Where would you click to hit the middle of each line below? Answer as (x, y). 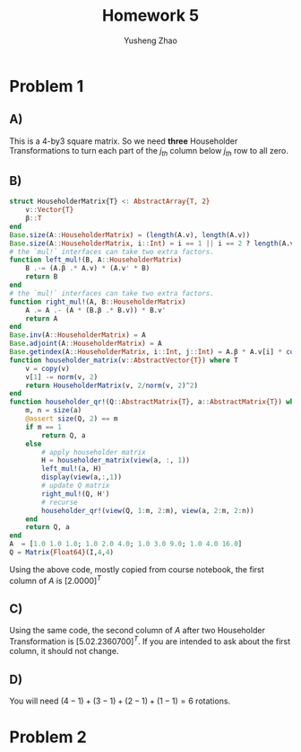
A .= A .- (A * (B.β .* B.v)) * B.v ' (96, 310)
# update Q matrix (76, 486)
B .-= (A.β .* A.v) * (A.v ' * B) (88, 269)
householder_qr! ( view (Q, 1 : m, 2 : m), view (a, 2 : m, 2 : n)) (148, 510)
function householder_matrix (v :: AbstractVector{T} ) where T (124, 360)
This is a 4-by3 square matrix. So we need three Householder (124, 141)
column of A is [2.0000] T (55, 579)
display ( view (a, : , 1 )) (82, 477)
